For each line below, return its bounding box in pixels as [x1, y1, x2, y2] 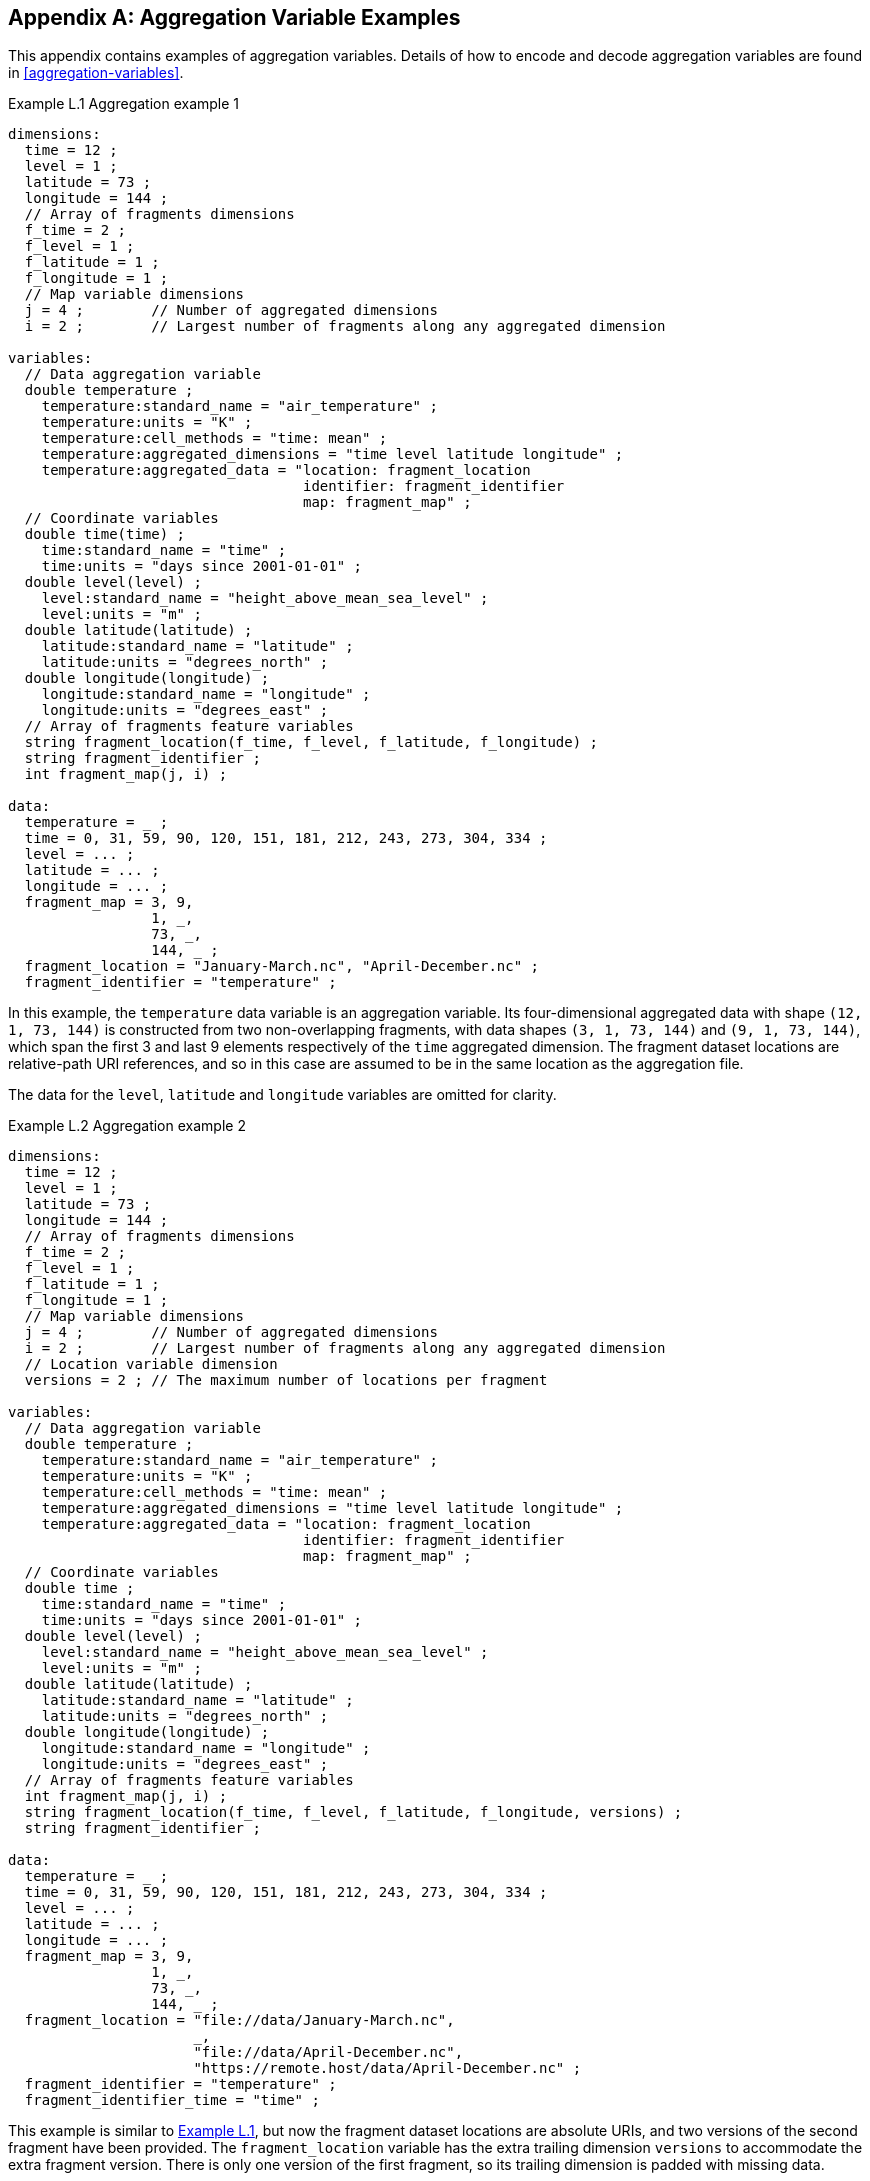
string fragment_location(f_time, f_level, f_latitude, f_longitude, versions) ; [24, 1804, 683, 1821]
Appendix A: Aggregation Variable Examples [8, 5, 461, 30]
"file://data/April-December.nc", [193, 2044, 464, 2061]
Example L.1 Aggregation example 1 [8, 95, 240, 113]
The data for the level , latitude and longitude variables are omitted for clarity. [8, 1086, 557, 1104]
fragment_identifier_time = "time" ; [24, 2092, 320, 2109]
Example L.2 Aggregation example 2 [8, 1117, 246, 1135]
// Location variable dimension [24, 1356, 278, 1373]
